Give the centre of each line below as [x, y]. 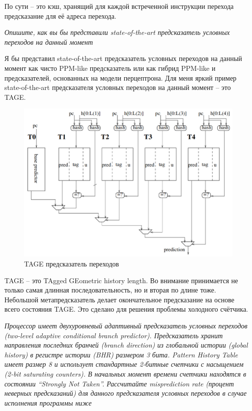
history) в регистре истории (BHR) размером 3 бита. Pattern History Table [121, 354]
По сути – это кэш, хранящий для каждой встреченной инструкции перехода [119, 6]
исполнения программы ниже [48, 402]
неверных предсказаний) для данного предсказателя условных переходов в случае [126, 393]
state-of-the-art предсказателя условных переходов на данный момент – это [118, 87]
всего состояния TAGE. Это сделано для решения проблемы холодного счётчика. [126, 309]
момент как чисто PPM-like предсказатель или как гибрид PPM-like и [110, 68]
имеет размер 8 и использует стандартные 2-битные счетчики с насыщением [124, 364]
